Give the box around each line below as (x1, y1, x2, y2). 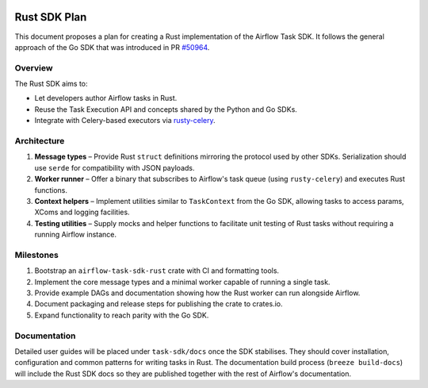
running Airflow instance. (34, 230, 117, 240)
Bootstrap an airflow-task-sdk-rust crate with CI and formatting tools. (34, 266, 280, 275)
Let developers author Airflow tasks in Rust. (34, 94, 178, 103)
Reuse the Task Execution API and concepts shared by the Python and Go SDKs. (34, 104, 297, 114)
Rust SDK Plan (14, 10, 87, 24)
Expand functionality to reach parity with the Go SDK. (34, 310, 209, 320)
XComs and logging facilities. (34, 207, 130, 217)
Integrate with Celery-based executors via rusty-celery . (34, 116, 216, 125)
